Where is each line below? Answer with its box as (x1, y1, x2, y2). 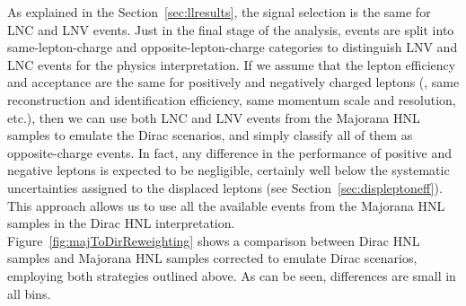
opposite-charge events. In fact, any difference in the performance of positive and (7, 143, 453, 162)
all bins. (7, 284, 51, 302)
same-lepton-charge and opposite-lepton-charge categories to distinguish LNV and (7, 38, 458, 57)
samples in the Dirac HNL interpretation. (7, 214, 235, 232)
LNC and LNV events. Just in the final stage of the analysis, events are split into (7, 20, 454, 39)
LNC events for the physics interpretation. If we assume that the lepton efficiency (7, 55, 456, 74)
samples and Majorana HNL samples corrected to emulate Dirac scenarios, (7, 249, 418, 267)
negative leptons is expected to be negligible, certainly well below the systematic (7, 161, 450, 179)
